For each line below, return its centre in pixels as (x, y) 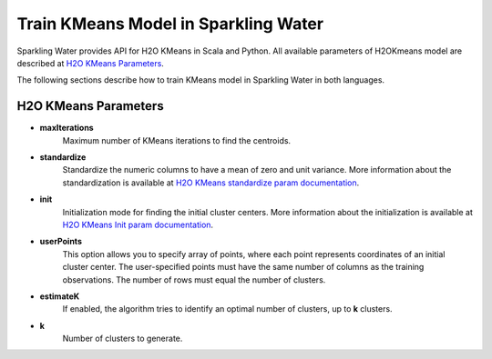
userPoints (61, 242)
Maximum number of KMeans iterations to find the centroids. (177, 140)
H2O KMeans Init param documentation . (138, 224)
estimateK (60, 296)
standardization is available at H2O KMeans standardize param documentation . (211, 183)
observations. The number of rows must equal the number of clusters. (194, 279)
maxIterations (67, 128)
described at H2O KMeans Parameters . (90, 63)
